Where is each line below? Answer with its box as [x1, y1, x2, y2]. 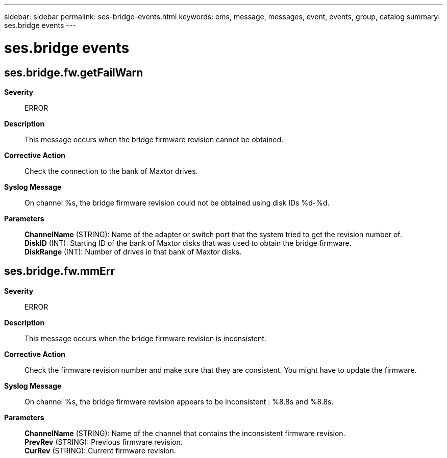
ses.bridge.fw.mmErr [4, 265, 115, 278]
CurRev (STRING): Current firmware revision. [24, 446, 176, 455]
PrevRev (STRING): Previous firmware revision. [24, 437, 183, 446]
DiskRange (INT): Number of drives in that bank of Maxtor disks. [24, 247, 242, 256]
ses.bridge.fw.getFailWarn [4, 66, 143, 79]
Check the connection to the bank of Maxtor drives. [24, 166, 198, 175]
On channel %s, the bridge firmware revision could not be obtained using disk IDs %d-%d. [24, 198, 330, 207]
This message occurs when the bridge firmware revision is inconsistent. [24, 334, 266, 343]
